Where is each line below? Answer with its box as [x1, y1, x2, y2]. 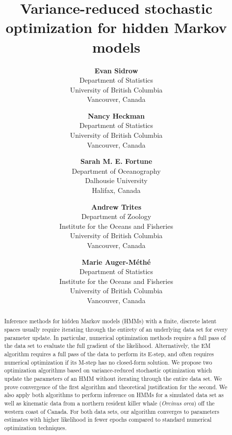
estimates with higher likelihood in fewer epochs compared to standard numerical [4, 415, 212, 424]
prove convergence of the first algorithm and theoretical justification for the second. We [4, 382, 228, 391]
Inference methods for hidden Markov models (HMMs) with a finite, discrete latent [4, 317, 217, 325]
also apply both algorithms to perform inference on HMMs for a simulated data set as [4, 391, 224, 399]
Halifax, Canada [92, 185, 141, 195]
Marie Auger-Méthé [81, 256, 151, 267]
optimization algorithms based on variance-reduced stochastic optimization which [4, 366, 212, 374]
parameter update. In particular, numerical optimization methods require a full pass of [4, 333, 226, 342]
